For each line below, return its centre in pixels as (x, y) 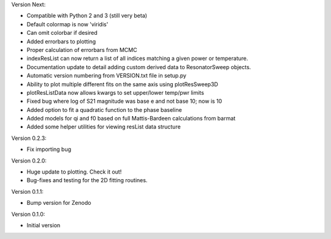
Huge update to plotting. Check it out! (74, 172)
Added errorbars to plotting (61, 41)
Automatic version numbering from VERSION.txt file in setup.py (107, 76)
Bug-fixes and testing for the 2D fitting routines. (87, 180)
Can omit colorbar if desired (62, 33)
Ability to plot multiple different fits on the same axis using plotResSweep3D (123, 84)
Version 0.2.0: (29, 160)
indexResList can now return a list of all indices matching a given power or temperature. (137, 59)
